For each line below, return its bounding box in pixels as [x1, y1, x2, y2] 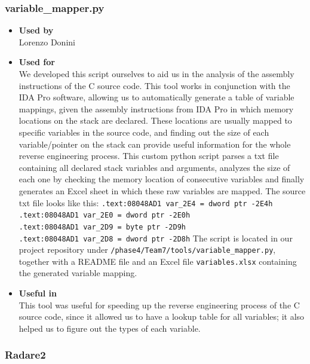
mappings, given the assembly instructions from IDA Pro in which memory [19, 102, 294, 115]
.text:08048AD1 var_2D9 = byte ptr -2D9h [19, 222, 186, 231]
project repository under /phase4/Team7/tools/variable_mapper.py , [19, 243, 276, 256]
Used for [19, 56, 55, 68]
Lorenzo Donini [19, 35, 75, 48]
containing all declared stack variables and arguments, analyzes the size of [19, 161, 290, 173]
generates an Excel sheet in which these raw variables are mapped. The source [19, 184, 306, 197]
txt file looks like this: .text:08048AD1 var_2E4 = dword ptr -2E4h [19, 196, 273, 209]
